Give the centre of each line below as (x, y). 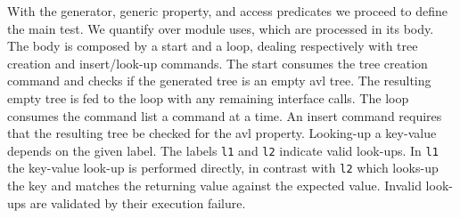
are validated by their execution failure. (138, 202)
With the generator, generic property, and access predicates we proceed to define (227, 11)
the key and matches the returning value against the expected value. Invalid (214, 186)
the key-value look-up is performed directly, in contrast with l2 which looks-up (223, 168)
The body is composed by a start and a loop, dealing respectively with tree (213, 46)
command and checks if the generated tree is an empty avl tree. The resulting (219, 81)
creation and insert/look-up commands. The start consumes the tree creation (218, 63)
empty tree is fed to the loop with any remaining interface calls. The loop (208, 97)
